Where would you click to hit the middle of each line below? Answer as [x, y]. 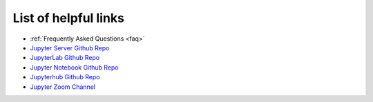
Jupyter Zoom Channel [63, 87]
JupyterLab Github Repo [65, 58]
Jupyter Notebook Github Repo [74, 67]
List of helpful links [68, 18]
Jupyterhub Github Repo [65, 77]
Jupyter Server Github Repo [70, 48]
